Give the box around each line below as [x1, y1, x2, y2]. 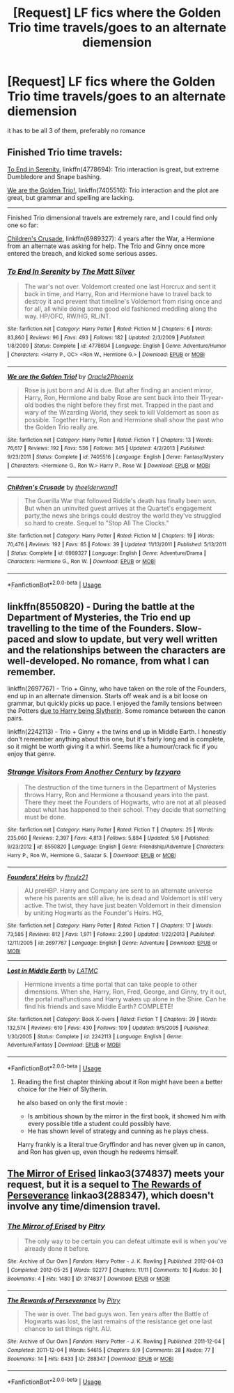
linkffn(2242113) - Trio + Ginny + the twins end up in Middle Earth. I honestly [7, 728, 226, 736]
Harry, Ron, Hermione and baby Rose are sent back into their [24, 393, 199, 401]
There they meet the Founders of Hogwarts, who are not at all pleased [24, 798, 226, 806]
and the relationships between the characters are [7, 644, 226, 656]
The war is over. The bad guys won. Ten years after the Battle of [24, 1310, 209, 1318]
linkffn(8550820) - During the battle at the [7, 601, 195, 613]
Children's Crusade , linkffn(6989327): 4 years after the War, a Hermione [7, 234, 214, 243]
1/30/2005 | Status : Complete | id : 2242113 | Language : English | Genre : [7, 1033, 183, 1040]
